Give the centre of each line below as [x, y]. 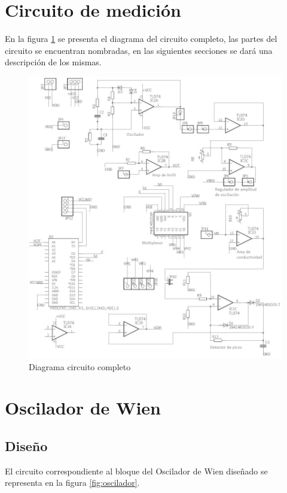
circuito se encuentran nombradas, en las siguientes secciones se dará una [139, 50]
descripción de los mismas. [53, 62]
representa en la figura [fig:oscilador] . [72, 483]
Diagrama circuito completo [80, 366]
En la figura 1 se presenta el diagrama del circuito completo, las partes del [141, 39]
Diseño [26, 445]
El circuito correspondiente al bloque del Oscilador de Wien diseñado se [136, 471]
